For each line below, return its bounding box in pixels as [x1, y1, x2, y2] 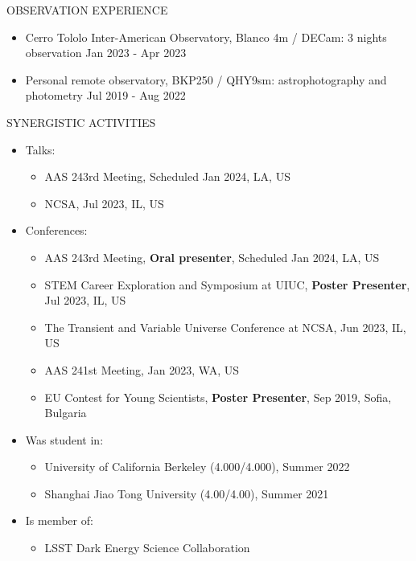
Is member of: [25, 512, 93, 529]
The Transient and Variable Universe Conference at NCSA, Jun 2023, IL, [44, 318, 406, 335]
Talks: [25, 141, 56, 158]
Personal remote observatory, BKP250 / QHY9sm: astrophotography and [25, 71, 387, 88]
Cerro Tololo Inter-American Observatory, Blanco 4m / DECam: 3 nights [25, 28, 387, 45]
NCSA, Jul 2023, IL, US [44, 195, 164, 211]
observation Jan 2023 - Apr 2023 [25, 44, 187, 61]
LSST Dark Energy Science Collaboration [44, 539, 250, 556]
